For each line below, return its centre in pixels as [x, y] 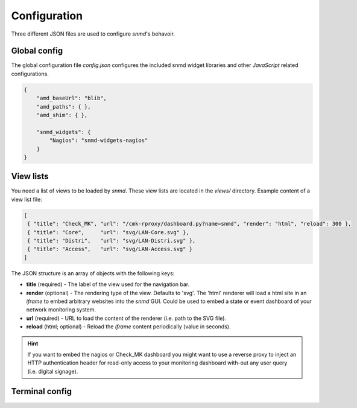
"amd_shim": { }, [62, 115]
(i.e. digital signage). [53, 371]
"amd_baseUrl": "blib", [71, 98]
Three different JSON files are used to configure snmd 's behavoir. [93, 34]
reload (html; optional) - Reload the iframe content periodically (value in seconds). [128, 327]
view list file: [27, 199]
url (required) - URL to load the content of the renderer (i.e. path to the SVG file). [126, 318]
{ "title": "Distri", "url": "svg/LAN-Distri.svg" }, [112, 241]
